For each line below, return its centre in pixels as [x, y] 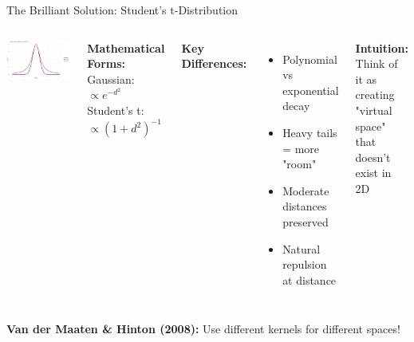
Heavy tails [310, 132]
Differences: [214, 63]
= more [301, 148]
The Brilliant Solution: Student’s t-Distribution [122, 10]
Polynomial [310, 59]
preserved [306, 221]
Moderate [306, 190]
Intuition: [382, 47]
